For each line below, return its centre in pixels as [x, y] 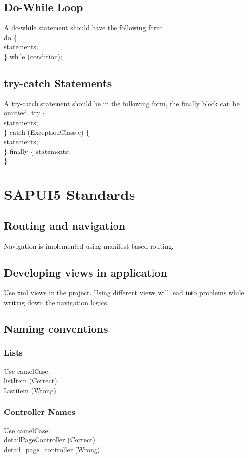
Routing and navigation [65, 225]
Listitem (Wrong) [30, 390]
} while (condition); [33, 56]
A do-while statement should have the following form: [84, 28]
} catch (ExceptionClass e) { [47, 132]
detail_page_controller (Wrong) [52, 449]
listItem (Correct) [30, 381]
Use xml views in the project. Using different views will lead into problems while [124, 293]
